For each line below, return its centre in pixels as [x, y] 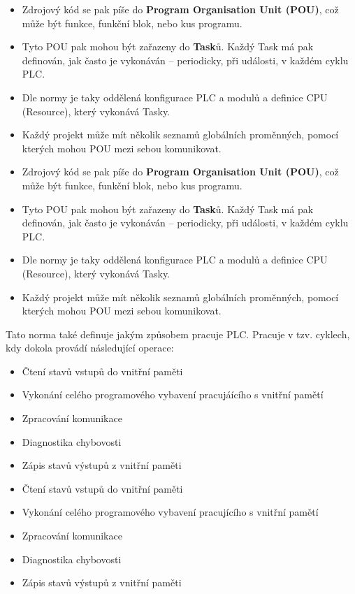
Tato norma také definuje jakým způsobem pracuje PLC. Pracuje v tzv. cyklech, [178, 334]
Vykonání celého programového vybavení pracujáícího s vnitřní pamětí [173, 394]
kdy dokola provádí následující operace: [90, 348]
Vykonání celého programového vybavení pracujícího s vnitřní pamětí [170, 512]
